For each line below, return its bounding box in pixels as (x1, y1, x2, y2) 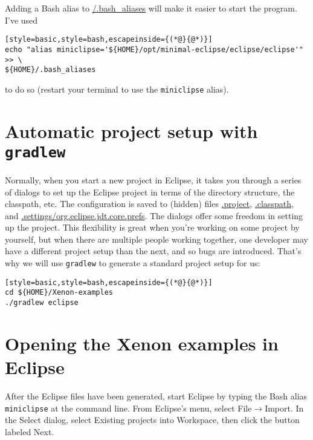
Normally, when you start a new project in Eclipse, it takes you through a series (5, 173, 302, 186)
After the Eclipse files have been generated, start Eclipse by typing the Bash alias (5, 390, 308, 402)
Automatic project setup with (5, 118, 258, 143)
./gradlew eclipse (5, 298, 79, 307)
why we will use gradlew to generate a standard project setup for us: (5, 257, 260, 269)
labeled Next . (5, 425, 54, 438)
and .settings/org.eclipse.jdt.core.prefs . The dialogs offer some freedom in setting (5, 209, 303, 222)
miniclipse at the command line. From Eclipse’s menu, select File (5, 401, 252, 414)
